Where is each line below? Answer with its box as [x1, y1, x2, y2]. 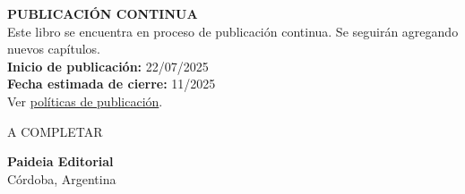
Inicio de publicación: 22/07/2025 [7, 56, 209, 75]
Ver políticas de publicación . [7, 91, 163, 110]
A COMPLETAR [7, 122, 103, 140]
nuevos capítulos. [7, 39, 100, 58]
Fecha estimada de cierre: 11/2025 [7, 74, 216, 93]
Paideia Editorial [7, 152, 114, 171]
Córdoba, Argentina [7, 169, 116, 188]
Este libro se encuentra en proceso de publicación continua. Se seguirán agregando [7, 21, 459, 40]
